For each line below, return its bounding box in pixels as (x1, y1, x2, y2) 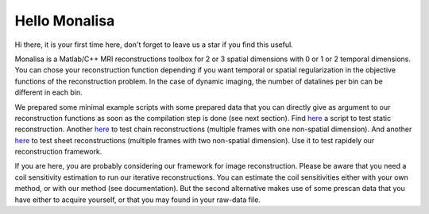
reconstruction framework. (14, 147, 102, 157)
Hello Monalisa (14, 12, 115, 29)
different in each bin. (14, 88, 83, 97)
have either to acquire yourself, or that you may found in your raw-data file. (14, 195, 261, 204)
